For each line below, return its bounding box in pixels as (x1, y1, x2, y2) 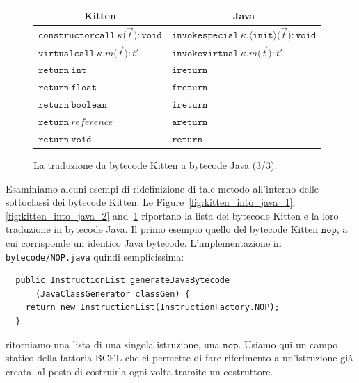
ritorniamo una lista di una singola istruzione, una (6, 336, 220, 351)
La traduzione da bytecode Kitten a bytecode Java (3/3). (33, 157, 278, 172)
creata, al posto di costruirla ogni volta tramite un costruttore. (6, 364, 273, 378)
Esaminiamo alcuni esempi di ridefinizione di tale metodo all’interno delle (6, 181, 319, 195)
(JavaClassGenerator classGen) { (35, 288, 190, 299)
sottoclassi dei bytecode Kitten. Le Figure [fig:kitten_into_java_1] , (6, 195, 296, 209)
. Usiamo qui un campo (238, 336, 338, 351)
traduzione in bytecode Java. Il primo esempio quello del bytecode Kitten (6, 222, 319, 236)
